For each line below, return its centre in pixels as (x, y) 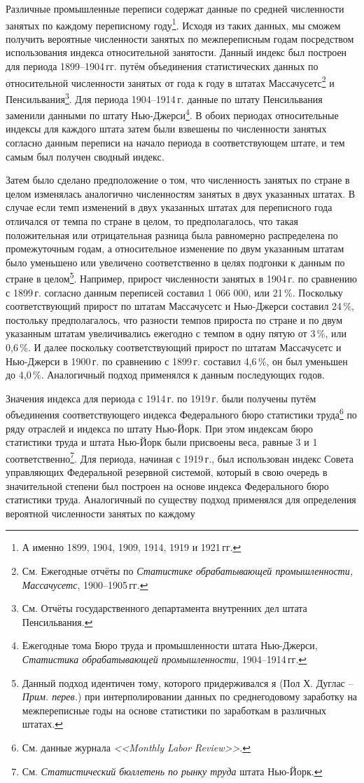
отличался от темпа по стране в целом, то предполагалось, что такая (152, 220)
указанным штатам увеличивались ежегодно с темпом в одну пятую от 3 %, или (176, 333)
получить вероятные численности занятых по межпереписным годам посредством (180, 38)
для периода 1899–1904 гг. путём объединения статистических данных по (162, 66)
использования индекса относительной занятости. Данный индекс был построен (176, 52)
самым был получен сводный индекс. (85, 156)
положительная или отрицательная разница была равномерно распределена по (172, 234)
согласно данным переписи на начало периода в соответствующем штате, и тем (175, 142)
